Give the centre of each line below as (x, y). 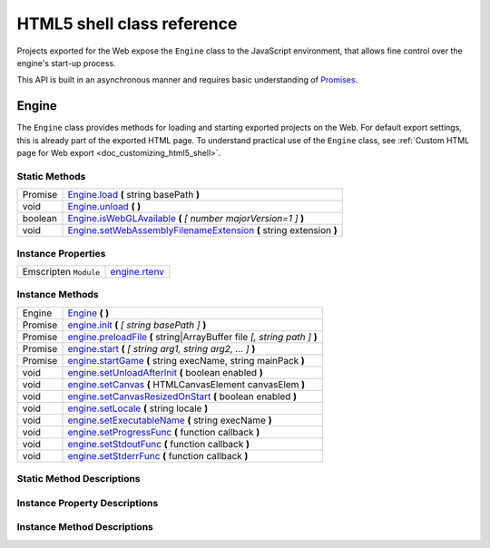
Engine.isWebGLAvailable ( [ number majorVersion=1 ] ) (186, 219)
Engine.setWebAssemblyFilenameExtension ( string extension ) (202, 230)
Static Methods (51, 176)
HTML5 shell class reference (127, 24)
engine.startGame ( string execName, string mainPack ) (186, 360)
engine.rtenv (137, 271)
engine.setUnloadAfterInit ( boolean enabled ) (165, 372)
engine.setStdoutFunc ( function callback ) (158, 444)
